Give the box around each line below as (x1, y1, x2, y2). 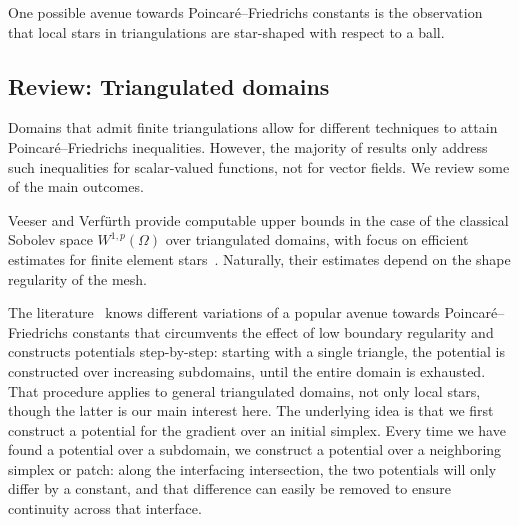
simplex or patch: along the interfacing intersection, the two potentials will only (8, 458, 497, 479)
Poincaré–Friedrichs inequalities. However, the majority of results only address (8, 136, 488, 157)
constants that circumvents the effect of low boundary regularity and (72, 321, 494, 342)
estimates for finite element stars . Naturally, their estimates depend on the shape (8, 248, 511, 269)
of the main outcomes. (8, 176, 144, 197)
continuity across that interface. (8, 498, 202, 519)
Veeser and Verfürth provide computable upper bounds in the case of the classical (8, 209, 509, 230)
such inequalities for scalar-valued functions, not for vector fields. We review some (8, 156, 510, 177)
